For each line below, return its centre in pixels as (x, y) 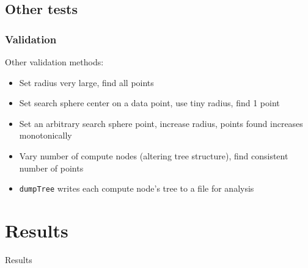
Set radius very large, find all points (86, 82)
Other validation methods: (54, 62)
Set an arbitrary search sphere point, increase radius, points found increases (161, 123)
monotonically (46, 135)
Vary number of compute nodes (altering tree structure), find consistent (154, 155)
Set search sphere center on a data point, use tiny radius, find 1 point (149, 103)
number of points (51, 168)
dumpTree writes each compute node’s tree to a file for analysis (137, 188)
